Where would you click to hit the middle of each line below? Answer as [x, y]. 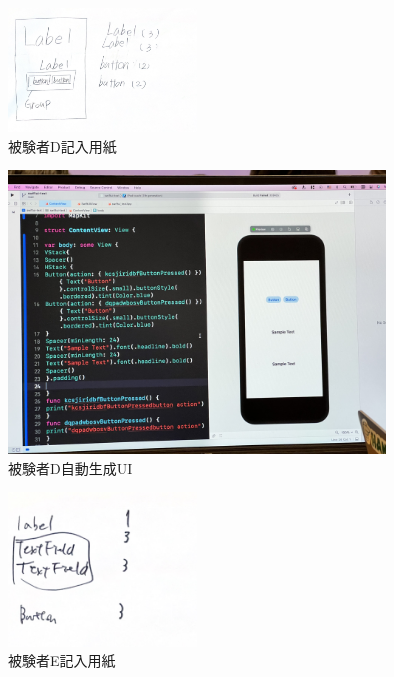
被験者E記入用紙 [62, 660]
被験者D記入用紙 [62, 145]
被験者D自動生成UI [70, 467]
